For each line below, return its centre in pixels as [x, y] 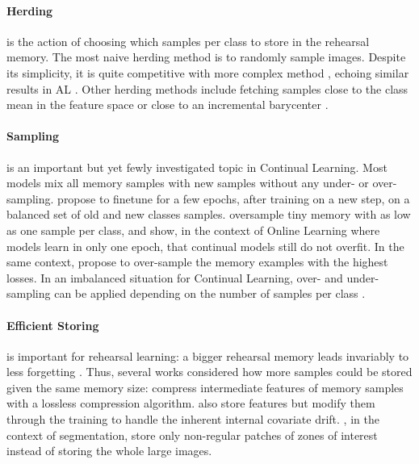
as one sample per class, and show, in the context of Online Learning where [193, 230]
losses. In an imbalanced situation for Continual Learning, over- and [175, 277]
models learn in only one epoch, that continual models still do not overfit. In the [205, 246]
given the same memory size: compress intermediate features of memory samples [205, 387]
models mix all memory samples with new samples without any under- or [188, 183]
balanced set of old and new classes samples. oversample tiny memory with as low [209, 214]
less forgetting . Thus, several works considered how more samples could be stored [209, 372]
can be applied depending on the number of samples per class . [210, 293]
